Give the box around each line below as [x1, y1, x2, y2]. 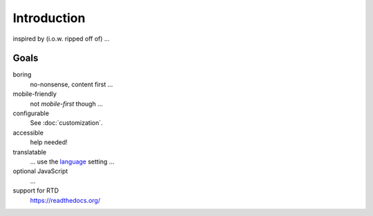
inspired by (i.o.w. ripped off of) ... [12, 35, 110, 43]
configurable [12, 109, 50, 117]
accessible [12, 128, 44, 137]
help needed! [30, 138, 68, 146]
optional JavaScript [12, 167, 68, 175]
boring [12, 70, 32, 79]
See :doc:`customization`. [30, 119, 103, 127]
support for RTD [12, 186, 59, 195]
